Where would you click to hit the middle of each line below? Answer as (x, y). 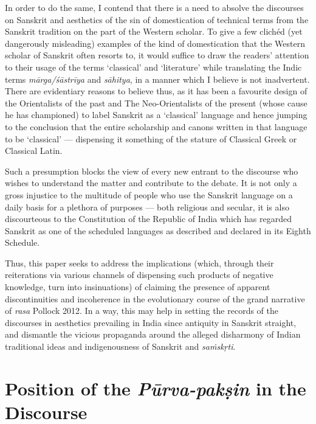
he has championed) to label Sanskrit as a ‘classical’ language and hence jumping (156, 115)
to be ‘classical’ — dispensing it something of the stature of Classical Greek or (151, 138)
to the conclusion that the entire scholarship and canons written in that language (156, 126)
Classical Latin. (34, 151)
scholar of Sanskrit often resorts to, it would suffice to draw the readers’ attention (157, 55)
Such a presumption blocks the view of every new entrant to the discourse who (152, 171)
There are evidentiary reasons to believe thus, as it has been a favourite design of (156, 91)
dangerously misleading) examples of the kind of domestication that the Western (155, 43)
